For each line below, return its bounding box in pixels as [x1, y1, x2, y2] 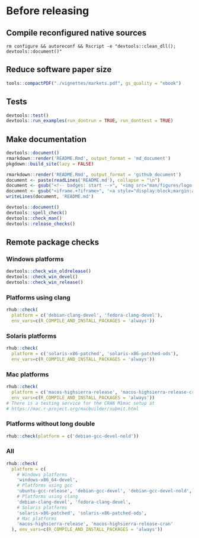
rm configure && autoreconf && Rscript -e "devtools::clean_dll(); [6, 43, 176, 49]
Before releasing [6, 4, 89, 18]
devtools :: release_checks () [6, 221, 76, 227]
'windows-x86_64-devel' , [17, 477, 78, 483]
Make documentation [6, 134, 87, 144]
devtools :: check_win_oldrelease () [6, 268, 92, 275]
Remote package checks [6, 237, 99, 247]
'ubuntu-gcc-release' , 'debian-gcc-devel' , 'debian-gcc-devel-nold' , [17, 488, 192, 494]
